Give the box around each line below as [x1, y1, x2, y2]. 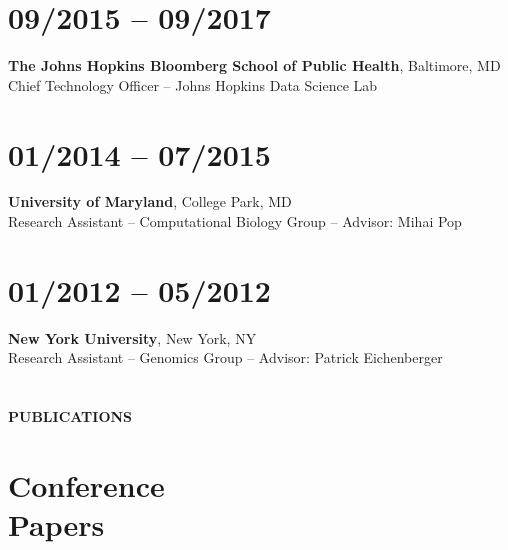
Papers [8, 504, 105, 545]
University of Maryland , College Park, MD [8, 191, 292, 212]
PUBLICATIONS [8, 406, 133, 427]
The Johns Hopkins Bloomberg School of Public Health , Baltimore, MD [8, 55, 501, 76]
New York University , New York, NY [8, 327, 257, 348]
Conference [8, 464, 165, 505]
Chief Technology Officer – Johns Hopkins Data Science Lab [8, 74, 378, 95]
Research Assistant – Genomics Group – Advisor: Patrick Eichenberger [8, 347, 443, 368]
